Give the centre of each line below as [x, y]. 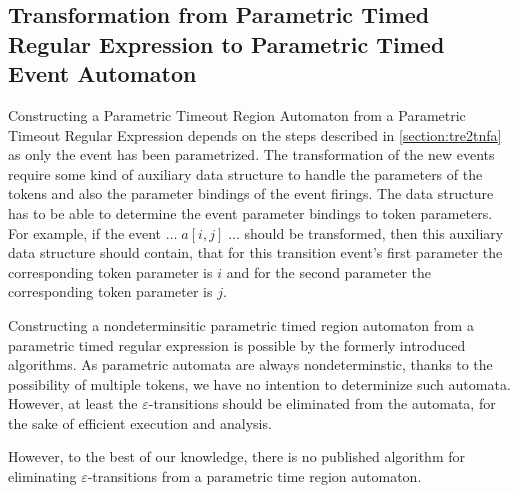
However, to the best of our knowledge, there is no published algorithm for [236, 456]
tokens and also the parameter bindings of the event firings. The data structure [251, 193]
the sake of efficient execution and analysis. [140, 422]
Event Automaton [102, 73]
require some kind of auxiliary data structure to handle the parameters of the [245, 173]
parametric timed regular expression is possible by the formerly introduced [237, 344]
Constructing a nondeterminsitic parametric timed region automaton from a [241, 324]
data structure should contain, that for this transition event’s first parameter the [255, 252]
